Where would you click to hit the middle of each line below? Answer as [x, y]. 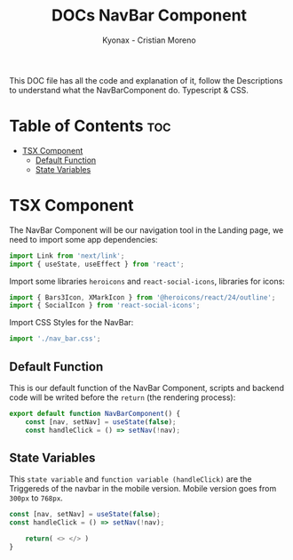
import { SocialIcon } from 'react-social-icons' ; [105, 306]
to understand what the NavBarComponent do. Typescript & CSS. [129, 90]
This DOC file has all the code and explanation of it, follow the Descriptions [146, 80]
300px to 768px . [36, 498]
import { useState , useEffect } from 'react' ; [97, 264]
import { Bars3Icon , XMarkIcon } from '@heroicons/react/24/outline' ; [143, 297]
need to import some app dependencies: [83, 239]
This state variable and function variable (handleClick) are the [131, 479]
